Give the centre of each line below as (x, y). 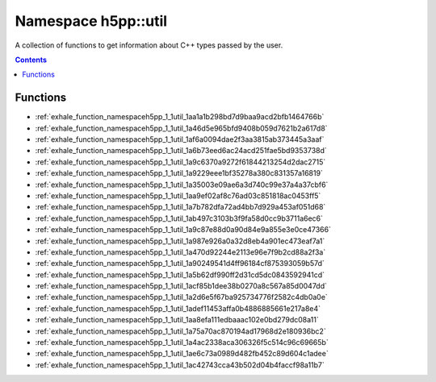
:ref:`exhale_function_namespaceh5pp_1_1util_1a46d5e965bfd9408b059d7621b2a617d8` (181, 128)
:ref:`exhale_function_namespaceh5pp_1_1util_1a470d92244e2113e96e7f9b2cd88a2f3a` (180, 252)
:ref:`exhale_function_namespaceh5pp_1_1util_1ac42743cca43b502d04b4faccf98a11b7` (180, 365)
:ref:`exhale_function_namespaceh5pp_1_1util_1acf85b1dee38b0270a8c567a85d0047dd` (181, 286)
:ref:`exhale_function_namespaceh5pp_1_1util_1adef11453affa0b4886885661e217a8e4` (178, 308)
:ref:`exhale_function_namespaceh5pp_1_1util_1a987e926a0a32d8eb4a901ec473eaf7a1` (180, 241)
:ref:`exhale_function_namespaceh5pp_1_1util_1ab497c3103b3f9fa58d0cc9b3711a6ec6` (179, 218)
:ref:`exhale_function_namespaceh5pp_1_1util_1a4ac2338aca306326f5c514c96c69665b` (182, 343)
